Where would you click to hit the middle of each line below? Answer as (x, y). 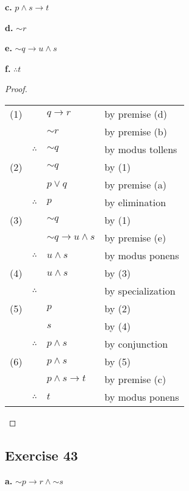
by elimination (135, 202)
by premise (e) (135, 237)
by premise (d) (136, 113)
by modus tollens (141, 149)
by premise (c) (135, 379)
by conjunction (136, 343)
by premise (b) (136, 131)
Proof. (16, 89)
